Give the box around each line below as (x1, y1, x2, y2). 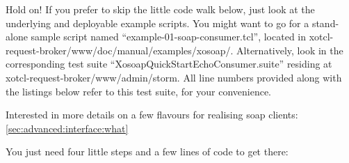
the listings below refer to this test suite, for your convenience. (6, 84, 272, 98)
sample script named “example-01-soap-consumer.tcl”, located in (31, 29, 307, 44)
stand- (311, 15, 339, 30)
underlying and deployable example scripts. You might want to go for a (6, 15, 309, 30)
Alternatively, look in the (236, 42, 343, 57)
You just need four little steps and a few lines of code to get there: (6, 144, 289, 159)
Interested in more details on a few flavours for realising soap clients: (6, 107, 298, 122)
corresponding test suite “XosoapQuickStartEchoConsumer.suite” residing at (6, 56, 332, 71)
